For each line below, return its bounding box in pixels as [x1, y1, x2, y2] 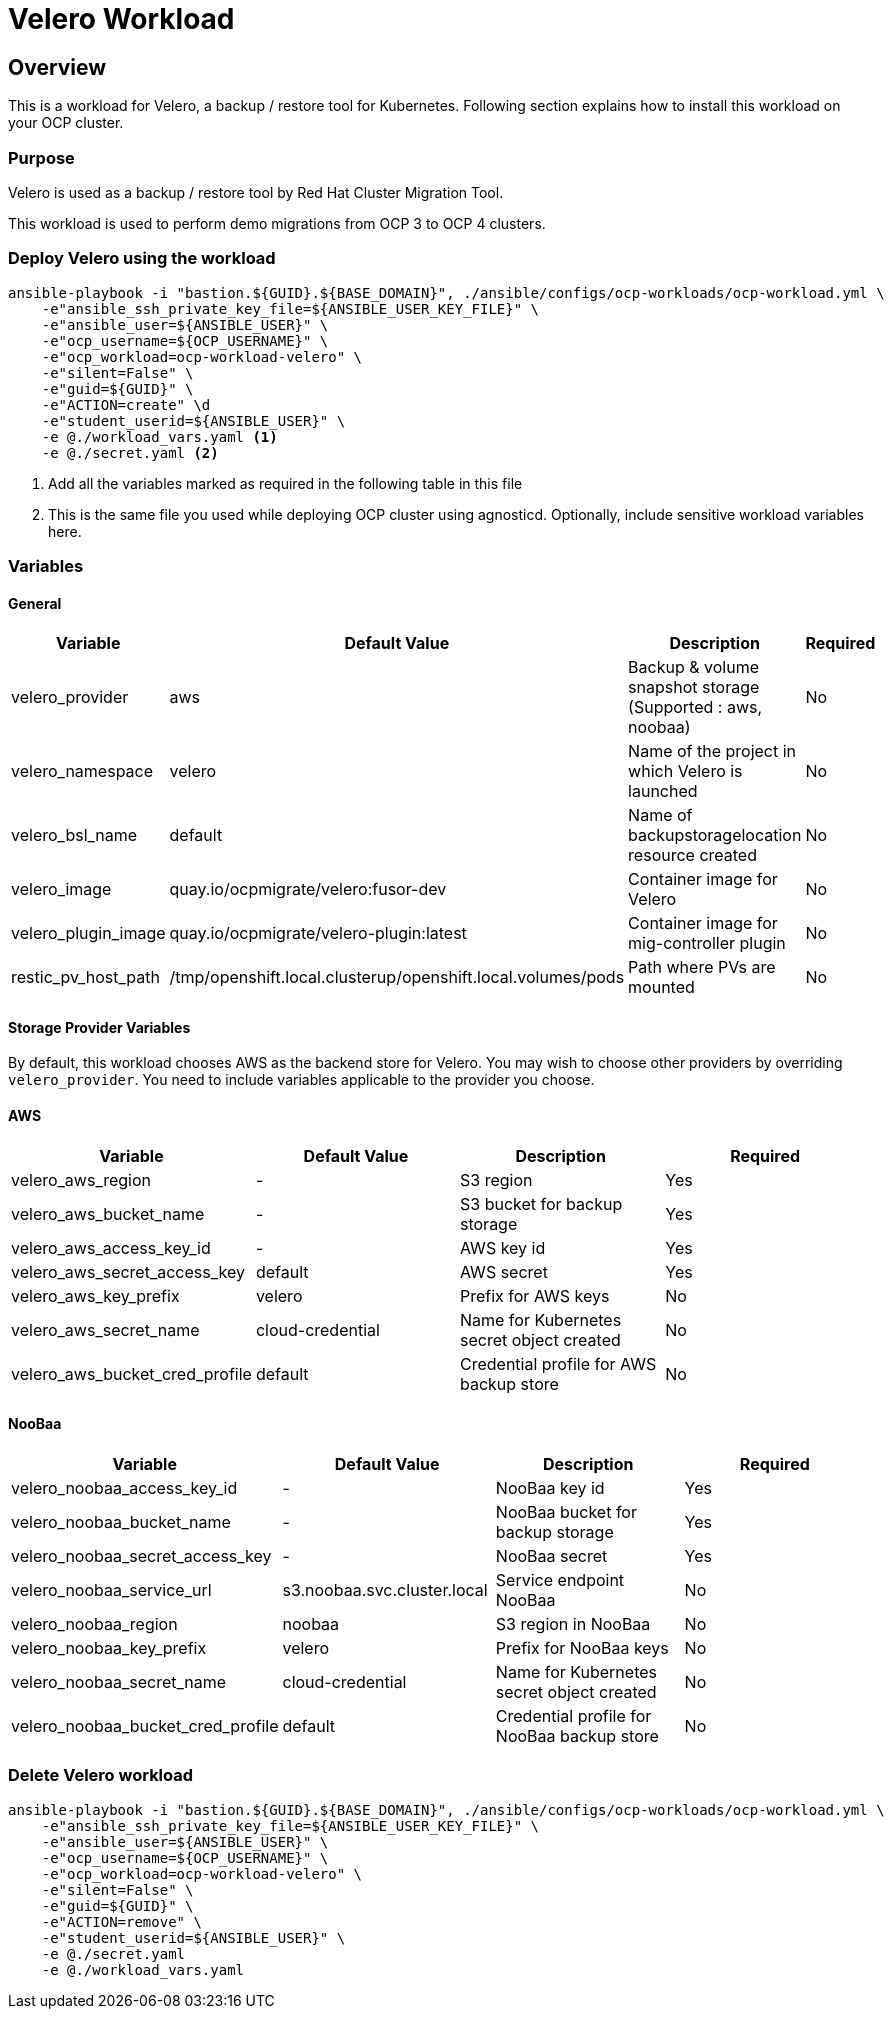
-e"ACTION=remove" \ [41, 1913, 202, 1930]
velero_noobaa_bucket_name [11, 1511, 231, 1532]
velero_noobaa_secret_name [11, 1671, 227, 1692]
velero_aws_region [11, 1169, 152, 1190]
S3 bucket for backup [459, 1193, 623, 1214]
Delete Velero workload [8, 1765, 194, 1786]
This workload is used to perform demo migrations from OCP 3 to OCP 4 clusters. [8, 214, 546, 232]
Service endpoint [495, 1569, 625, 1590]
